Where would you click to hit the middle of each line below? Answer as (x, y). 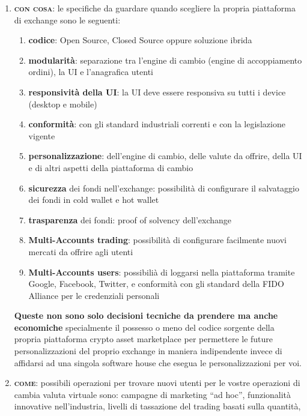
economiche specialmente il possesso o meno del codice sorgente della (144, 327)
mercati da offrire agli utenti (81, 251)
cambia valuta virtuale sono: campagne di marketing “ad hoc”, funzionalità (153, 394)
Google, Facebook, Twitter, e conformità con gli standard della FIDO (156, 284)
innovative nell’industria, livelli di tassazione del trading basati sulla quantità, (157, 406)
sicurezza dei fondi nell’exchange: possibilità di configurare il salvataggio (164, 188)
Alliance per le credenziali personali (94, 295)
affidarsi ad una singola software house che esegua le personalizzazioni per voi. (158, 362)
